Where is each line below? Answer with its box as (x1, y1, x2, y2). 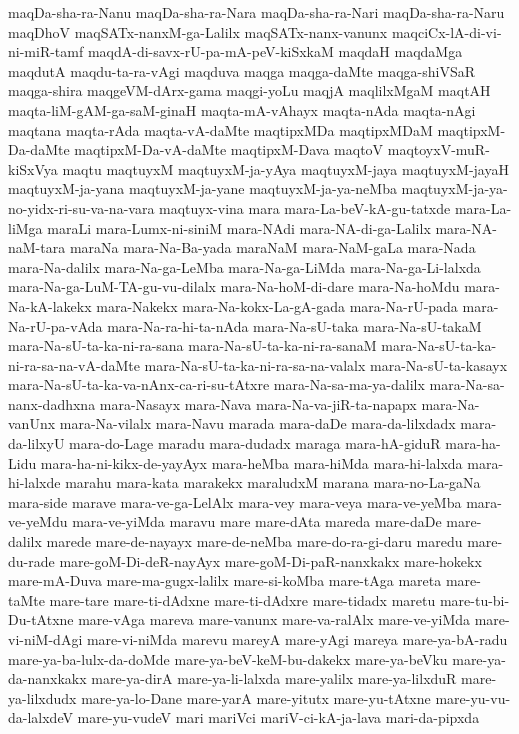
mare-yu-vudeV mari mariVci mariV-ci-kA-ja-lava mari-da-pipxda (77, 707, 480, 728)
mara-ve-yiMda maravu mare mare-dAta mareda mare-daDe (72, 511, 442, 532)
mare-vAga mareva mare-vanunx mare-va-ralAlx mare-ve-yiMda (78, 609, 470, 630)
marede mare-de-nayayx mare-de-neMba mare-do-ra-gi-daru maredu (46, 531, 463, 552)
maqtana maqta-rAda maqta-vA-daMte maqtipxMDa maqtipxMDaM (8, 119, 433, 140)
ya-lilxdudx (8, 687, 77, 708)
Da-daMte (8, 139, 70, 160)
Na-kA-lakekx (8, 295, 92, 316)
